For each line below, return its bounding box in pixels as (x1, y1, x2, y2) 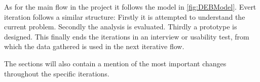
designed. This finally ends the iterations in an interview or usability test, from (4, 31, 249, 42)
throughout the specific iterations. (4, 68, 109, 78)
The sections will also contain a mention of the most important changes (4, 58, 227, 68)
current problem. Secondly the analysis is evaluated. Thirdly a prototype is (4, 21, 237, 32)
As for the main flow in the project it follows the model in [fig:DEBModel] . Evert (4, 2, 256, 12)
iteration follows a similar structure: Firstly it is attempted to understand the (4, 11, 245, 22)
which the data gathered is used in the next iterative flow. (4, 41, 184, 52)
